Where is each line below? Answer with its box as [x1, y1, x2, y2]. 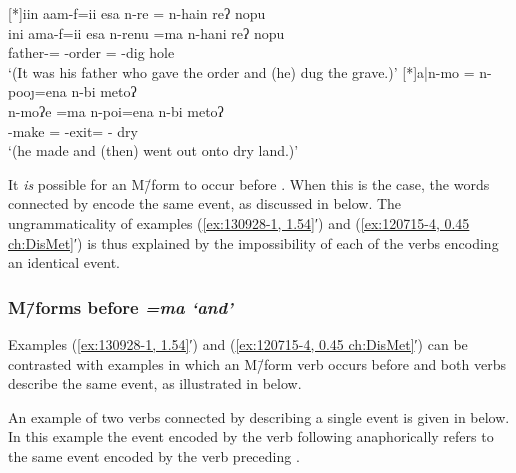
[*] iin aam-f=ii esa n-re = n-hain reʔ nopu [8, 3, 266, 23]
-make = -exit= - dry [8, 120, 138, 141]
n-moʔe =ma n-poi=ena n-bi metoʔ [8, 100, 224, 121]
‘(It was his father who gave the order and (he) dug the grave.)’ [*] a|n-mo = [8, 61, 475, 82]
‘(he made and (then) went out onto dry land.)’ [8, 140, 299, 161]
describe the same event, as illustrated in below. [8, 373, 302, 394]
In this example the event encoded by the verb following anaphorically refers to [8, 426, 494, 447]
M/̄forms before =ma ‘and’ [8, 294, 233, 319]
